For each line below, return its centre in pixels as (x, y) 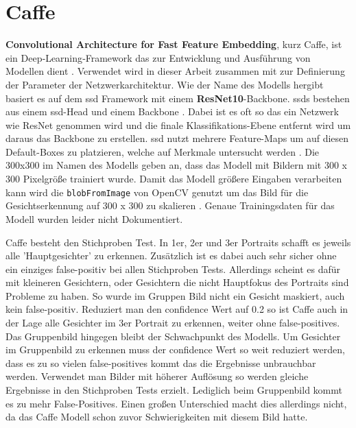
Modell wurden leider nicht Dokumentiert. (94, 218)
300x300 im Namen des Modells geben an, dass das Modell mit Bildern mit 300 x (176, 165)
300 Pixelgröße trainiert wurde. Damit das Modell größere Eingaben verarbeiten (174, 179)
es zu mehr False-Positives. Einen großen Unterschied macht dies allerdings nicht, (176, 403)
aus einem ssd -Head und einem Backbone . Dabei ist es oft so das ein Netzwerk (172, 111)
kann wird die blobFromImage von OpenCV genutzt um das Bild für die (157, 192)
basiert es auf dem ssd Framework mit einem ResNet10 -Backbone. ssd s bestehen (178, 98)
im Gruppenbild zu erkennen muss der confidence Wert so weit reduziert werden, (175, 349)
